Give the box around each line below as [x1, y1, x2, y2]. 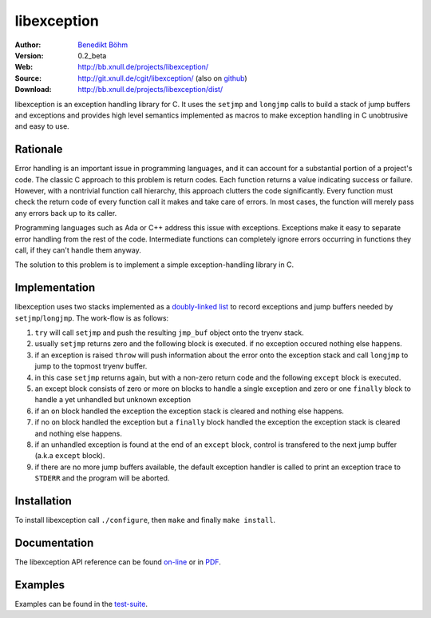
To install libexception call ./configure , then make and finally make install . [14, 515, 275, 524]
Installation [14, 494, 72, 508]
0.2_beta [77, 50, 107, 60]
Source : [14, 73, 42, 83]
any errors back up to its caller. [14, 208, 117, 217]
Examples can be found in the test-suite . [14, 599, 148, 608]
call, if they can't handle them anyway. [14, 245, 141, 255]
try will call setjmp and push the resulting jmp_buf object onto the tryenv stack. [34, 328, 305, 337]
